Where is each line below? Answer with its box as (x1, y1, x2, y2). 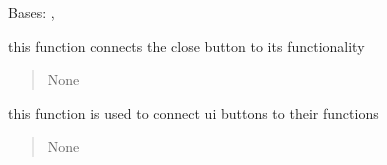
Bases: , (8, 2, 55, 22)
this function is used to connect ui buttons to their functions (8, 102, 379, 123)
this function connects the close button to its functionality (8, 35, 365, 56)
